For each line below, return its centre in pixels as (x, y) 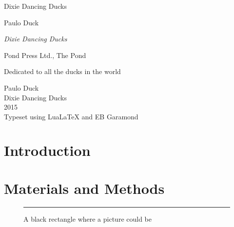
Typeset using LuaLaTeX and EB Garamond (71, 116)
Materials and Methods (84, 188)
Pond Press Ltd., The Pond (45, 55)
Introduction (47, 150)
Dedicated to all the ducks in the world (62, 71)
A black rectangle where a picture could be (88, 218)
